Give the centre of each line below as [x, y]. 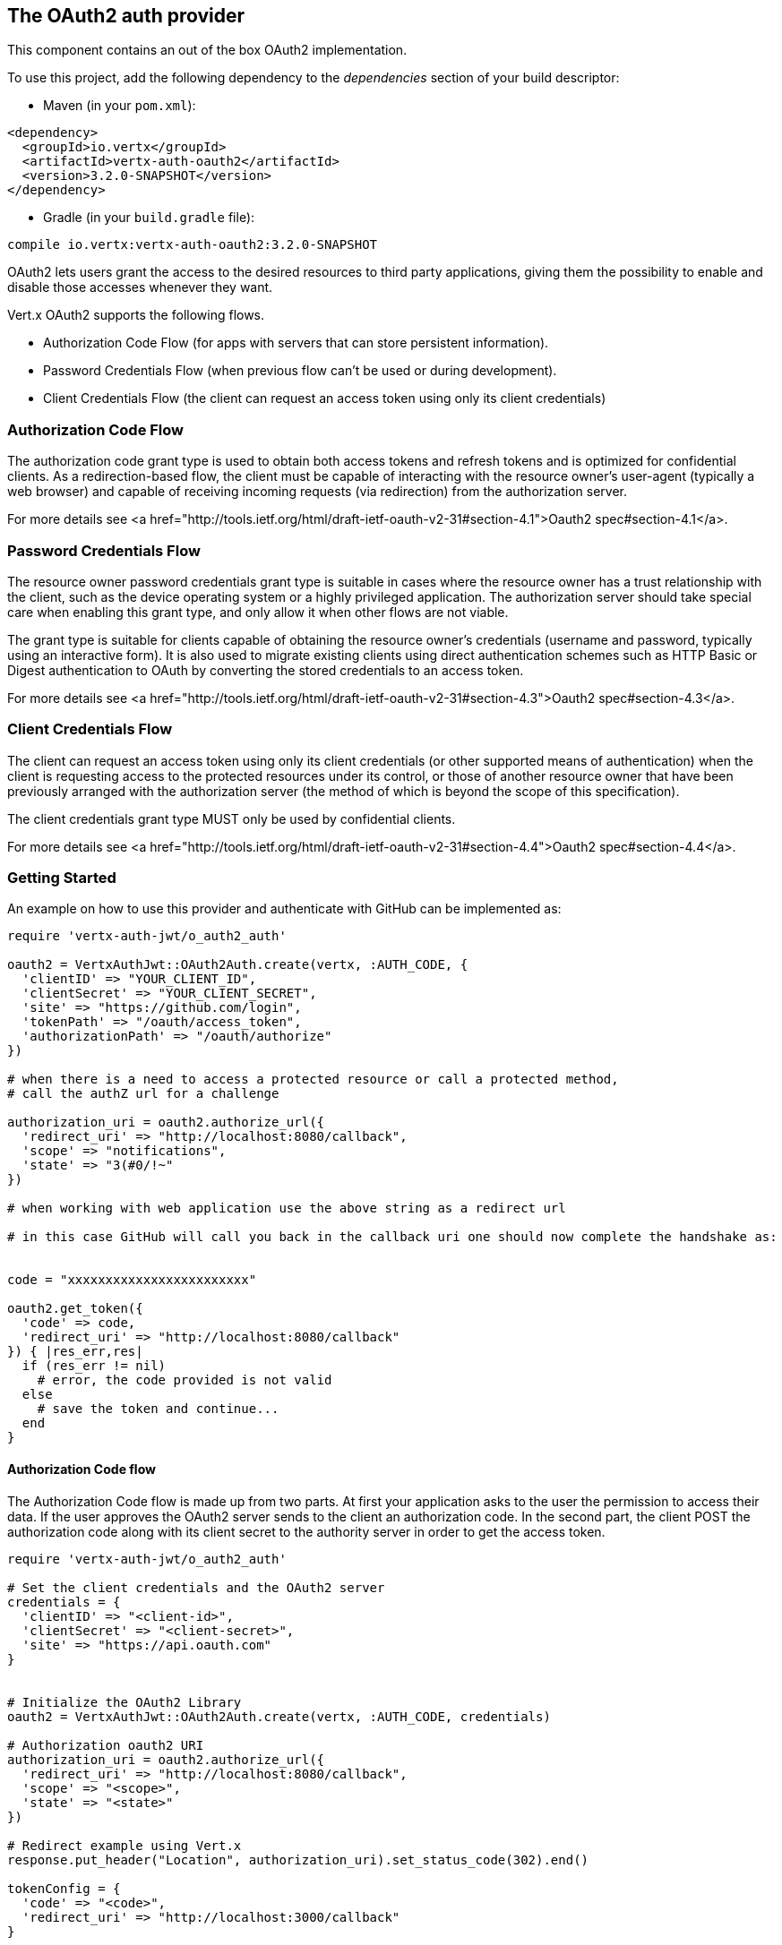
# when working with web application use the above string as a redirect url [287, 1208]
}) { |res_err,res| [75, 1352]
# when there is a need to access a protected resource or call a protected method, [313, 1080]
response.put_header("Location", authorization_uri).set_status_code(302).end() [298, 1859]
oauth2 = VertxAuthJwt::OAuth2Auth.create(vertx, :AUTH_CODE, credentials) [279, 1716]
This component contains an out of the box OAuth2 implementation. [207, 50]
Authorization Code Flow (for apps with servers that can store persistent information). [296, 343]
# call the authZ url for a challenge [143, 1094]
